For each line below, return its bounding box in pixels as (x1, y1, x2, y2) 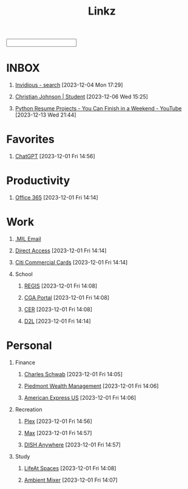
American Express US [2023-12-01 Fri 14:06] (24, 394, 136, 401)
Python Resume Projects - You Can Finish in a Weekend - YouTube (15, 105, 182, 112)
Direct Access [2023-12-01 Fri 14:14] (15, 247, 107, 254)
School (15, 270, 33, 277)
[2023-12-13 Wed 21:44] (15, 111, 77, 119)
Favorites (6, 132, 55, 146)
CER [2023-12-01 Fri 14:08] (24, 305, 93, 313)
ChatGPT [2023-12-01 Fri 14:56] (15, 153, 95, 160)
